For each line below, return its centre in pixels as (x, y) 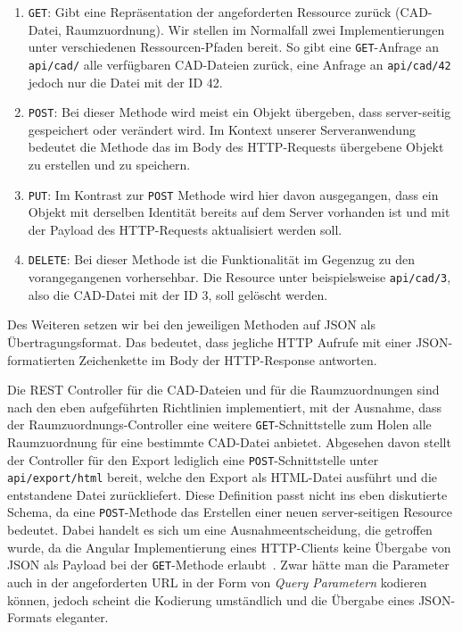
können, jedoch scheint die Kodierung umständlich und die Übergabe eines (211, 599)
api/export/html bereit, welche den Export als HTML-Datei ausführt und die (222, 477)
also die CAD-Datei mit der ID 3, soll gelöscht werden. (178, 294)
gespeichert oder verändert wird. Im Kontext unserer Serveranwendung (222, 129)
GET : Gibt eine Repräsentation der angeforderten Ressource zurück (210, 12)
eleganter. (82, 617)
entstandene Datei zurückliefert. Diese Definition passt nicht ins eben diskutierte (227, 494)
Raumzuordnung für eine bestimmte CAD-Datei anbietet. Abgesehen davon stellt (229, 441)
